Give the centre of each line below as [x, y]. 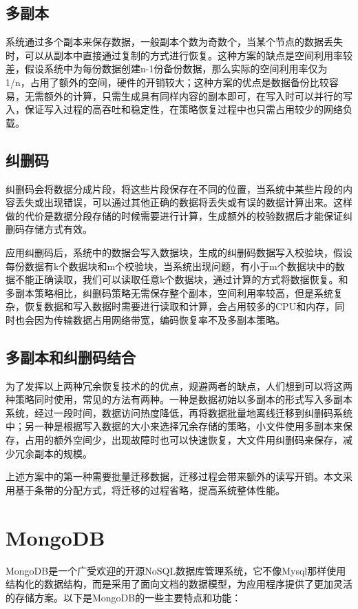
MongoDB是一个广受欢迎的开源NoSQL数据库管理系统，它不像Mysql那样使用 [176, 570]
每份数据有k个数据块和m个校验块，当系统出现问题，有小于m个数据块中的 [170, 266]
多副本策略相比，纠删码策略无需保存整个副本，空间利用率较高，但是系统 [169, 292]
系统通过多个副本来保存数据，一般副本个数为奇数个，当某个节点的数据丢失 [174, 42]
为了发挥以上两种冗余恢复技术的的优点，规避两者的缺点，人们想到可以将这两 [179, 385]
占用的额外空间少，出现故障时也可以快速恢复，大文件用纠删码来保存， [183, 440]
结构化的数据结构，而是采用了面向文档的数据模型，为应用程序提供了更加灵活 [179, 584]
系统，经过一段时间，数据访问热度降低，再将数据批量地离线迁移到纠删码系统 [179, 412]
